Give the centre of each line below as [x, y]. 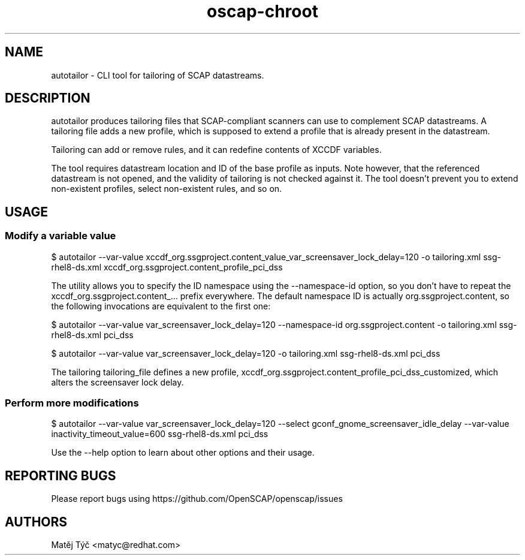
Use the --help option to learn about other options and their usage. [183, 453]
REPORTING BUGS [61, 475]
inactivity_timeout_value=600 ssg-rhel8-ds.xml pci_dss [160, 434]
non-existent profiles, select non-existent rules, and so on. [167, 189]
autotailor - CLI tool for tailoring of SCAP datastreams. [158, 75]
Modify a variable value [61, 236]
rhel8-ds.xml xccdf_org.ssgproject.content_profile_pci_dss [167, 267]
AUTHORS [36, 522]
